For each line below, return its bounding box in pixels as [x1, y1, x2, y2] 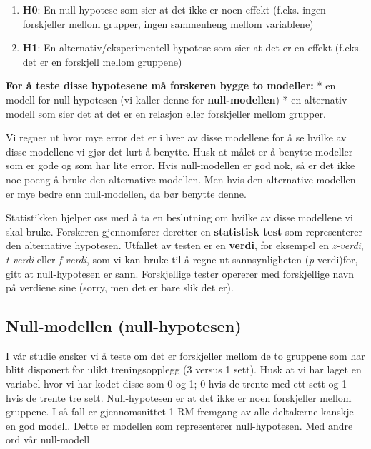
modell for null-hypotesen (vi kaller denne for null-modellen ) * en [6, 91, 302, 106]
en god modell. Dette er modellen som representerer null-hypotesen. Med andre [6, 418, 353, 433]
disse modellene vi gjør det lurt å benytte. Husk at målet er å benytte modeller [6, 143, 353, 158]
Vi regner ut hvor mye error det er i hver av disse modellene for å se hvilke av [6, 130, 347, 145]
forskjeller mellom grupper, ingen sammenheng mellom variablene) [22, 16, 314, 31]
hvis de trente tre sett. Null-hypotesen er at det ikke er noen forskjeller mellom [6, 390, 352, 405]
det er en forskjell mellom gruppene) [22, 54, 182, 69]
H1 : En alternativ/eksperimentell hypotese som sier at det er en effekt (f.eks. [22, 40, 362, 55]
